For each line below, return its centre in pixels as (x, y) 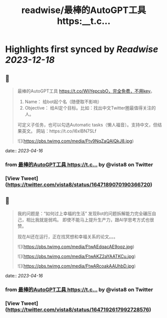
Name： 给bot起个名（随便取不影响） (63, 101)
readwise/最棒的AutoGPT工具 (84, 10)
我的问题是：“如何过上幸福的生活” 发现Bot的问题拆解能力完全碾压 (84, 213)
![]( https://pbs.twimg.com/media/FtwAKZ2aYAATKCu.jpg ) (77, 256)
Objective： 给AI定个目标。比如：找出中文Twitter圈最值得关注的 (90, 108)
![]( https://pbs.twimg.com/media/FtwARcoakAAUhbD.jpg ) (77, 266)
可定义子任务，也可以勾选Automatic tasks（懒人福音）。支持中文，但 (87, 125)
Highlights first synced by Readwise (82, 49)
